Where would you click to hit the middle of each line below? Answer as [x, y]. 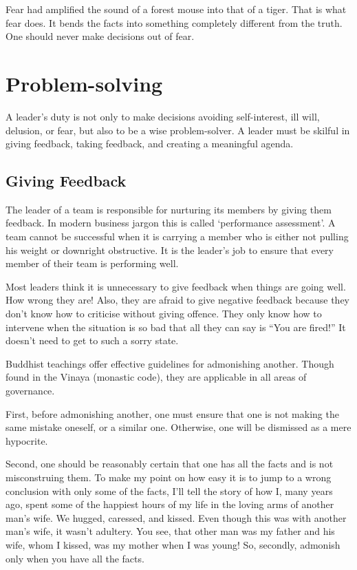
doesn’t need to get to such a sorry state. [92, 340]
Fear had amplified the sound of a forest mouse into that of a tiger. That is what [176, 9]
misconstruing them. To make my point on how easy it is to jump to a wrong [169, 477]
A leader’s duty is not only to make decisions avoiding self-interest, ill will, [163, 116]
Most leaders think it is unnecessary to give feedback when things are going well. [176, 286]
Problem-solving [84, 83]
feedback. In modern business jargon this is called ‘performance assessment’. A [171, 223]
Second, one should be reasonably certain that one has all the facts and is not [170, 464]
